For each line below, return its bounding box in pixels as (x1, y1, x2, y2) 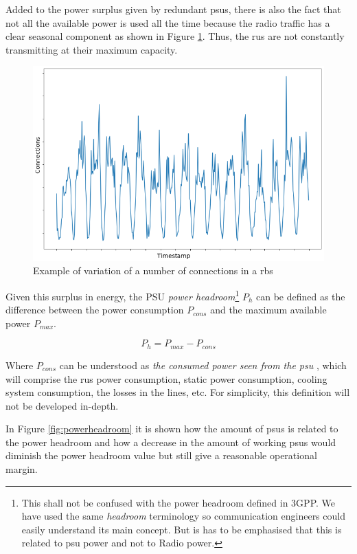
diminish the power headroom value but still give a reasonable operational (5, 448, 317, 463)
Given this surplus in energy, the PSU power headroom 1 (5, 287, 240, 303)
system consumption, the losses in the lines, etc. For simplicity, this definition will (5, 385, 350, 399)
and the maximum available (210, 302, 327, 317)
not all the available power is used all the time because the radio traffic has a (5, 15, 330, 30)
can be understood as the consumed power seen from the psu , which (59, 357, 347, 372)
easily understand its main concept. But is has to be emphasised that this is (21, 522, 342, 536)
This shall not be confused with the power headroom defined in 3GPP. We (21, 495, 336, 509)
